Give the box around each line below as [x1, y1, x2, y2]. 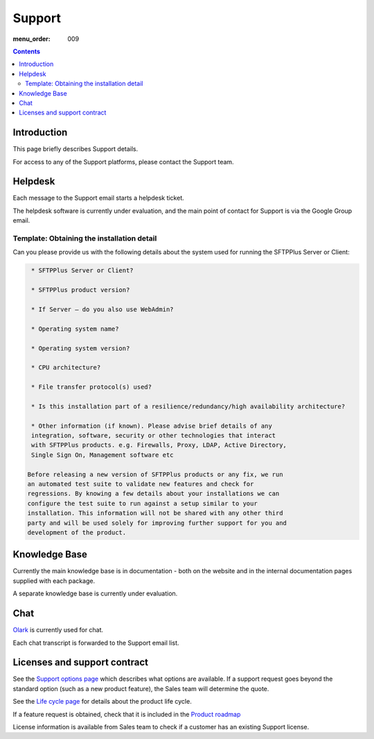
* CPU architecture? [31, 364, 101, 372]
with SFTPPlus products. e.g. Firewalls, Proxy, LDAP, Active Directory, [31, 441, 287, 449]
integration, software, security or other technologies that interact [31, 432, 276, 440]
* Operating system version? [31, 344, 130, 352]
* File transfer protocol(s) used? [31, 383, 152, 391]
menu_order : [12, 35, 51, 43]
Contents [12, 47, 41, 55]
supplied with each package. [12, 576, 96, 585]
